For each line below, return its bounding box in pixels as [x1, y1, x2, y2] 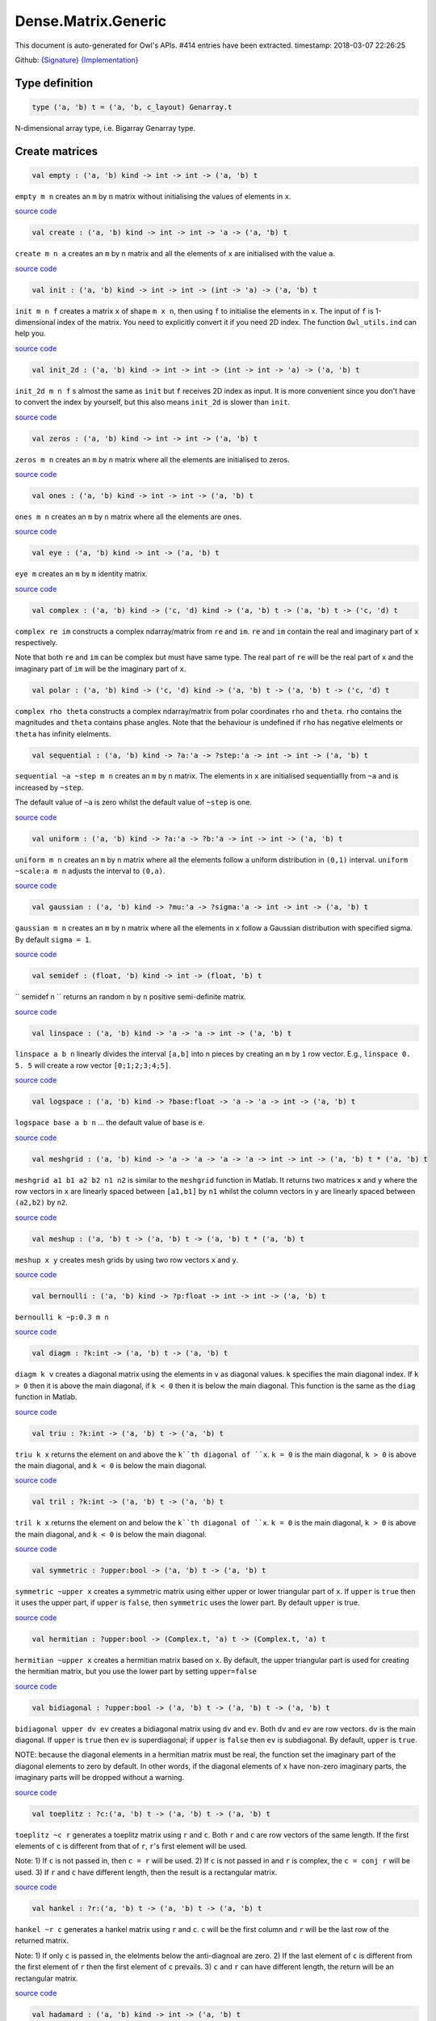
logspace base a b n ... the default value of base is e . [15, 1118, 205, 1128]
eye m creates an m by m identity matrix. [15, 569, 149, 579]
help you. [15, 328, 46, 339]
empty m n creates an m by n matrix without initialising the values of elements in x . [15, 191, 291, 201]
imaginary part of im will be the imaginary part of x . [15, 664, 187, 673]
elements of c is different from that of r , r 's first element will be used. [15, 1841, 248, 1850]
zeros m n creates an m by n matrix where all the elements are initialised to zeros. [15, 454, 290, 464]
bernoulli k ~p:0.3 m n [15, 1313, 109, 1322]
